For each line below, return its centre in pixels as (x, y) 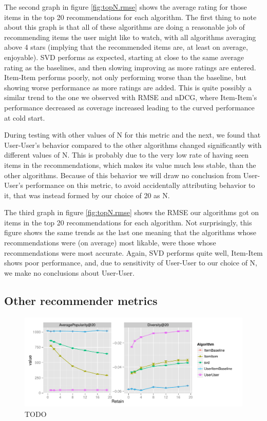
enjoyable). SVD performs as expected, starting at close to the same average (124, 57)
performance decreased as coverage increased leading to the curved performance (129, 107)
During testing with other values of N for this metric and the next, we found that (132, 135)
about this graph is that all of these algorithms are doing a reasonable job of (125, 27)
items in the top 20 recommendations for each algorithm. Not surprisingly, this (128, 222)
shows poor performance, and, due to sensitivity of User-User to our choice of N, (131, 263)
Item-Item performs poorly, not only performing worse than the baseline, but (125, 77)
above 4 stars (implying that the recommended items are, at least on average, (126, 47)
